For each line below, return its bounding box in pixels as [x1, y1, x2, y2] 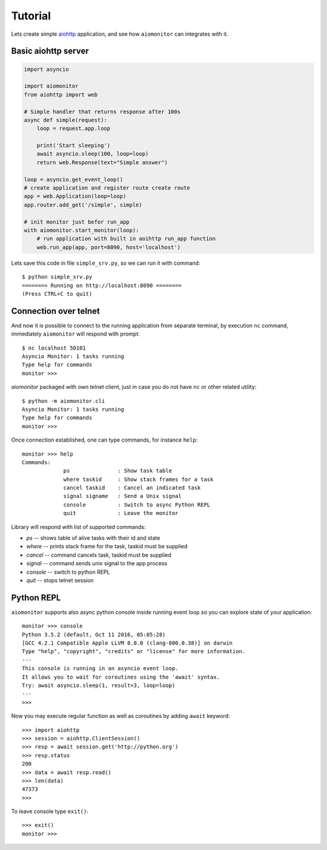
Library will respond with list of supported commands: [11, 523, 146, 530]
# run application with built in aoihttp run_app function [36, 235, 216, 242]
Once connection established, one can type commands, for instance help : [11, 436, 198, 443]
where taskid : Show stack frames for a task [63, 476, 214, 483]
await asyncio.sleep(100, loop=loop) [36, 150, 149, 158]
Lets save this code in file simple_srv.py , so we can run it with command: [11, 259, 200, 267]
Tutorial [11, 9, 51, 22]
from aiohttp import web [24, 91, 98, 98]
